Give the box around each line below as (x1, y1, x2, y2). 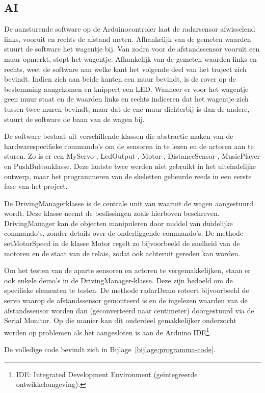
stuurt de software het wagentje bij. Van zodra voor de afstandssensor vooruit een (4, 43, 260, 54)
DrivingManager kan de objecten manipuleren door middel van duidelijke (4, 217, 233, 228)
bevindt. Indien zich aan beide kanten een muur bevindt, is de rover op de (4, 73, 236, 84)
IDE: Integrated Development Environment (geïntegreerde (16, 369, 198, 379)
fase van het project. (4, 181, 68, 191)
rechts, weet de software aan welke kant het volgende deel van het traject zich (4, 63, 247, 74)
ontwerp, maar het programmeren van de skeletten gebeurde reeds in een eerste (4, 170, 252, 181)
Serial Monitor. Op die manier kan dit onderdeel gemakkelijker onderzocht (4, 315, 236, 326)
